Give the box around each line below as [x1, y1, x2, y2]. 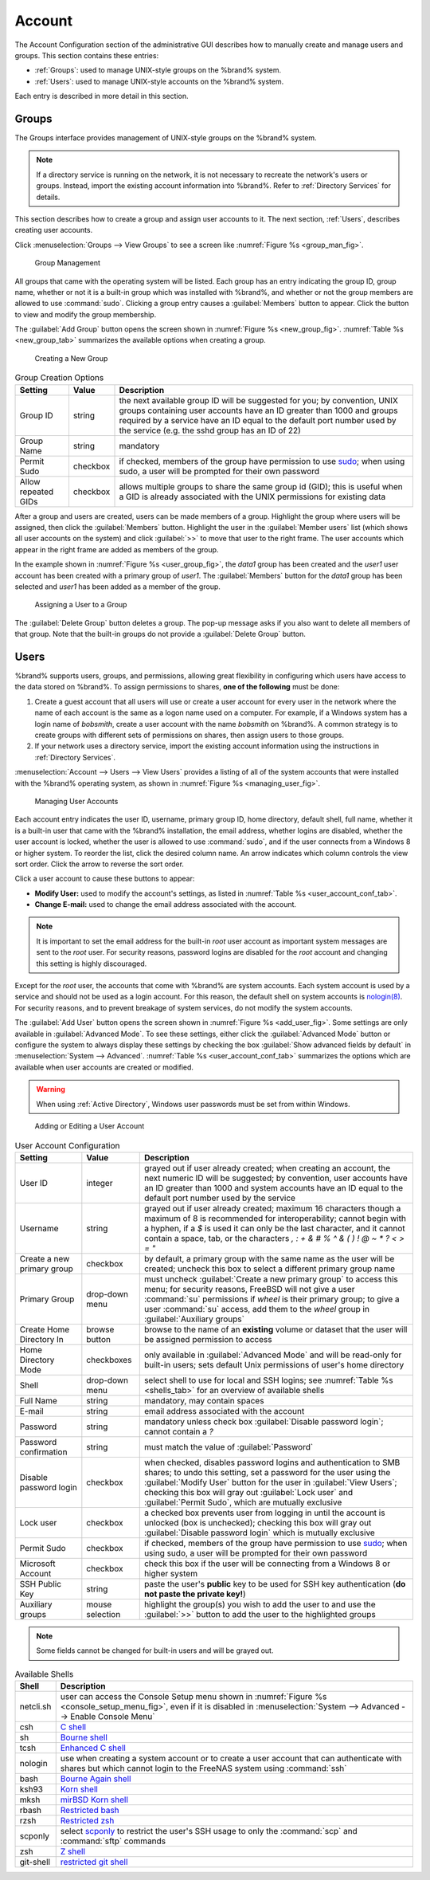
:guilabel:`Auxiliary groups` [143, 1313, 244, 1325]
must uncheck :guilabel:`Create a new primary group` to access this [143, 1274, 398, 1285]
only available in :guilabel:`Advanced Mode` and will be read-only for [143, 1349, 402, 1360]
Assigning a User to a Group [34, 600, 127, 610]
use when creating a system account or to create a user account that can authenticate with [60, 1752, 402, 1764]
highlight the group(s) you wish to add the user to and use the [143, 1599, 376, 1610]
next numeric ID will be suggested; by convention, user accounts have [143, 1172, 408, 1183]
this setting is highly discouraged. [36, 959, 147, 968]
